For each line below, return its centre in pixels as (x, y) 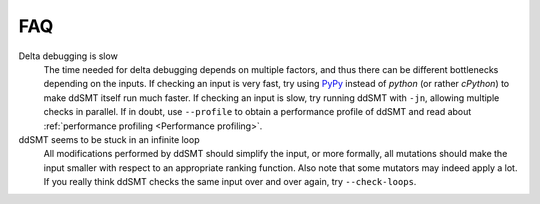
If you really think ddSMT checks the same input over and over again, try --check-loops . (230, 182)
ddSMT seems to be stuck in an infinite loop (109, 139)
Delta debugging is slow (68, 56)
